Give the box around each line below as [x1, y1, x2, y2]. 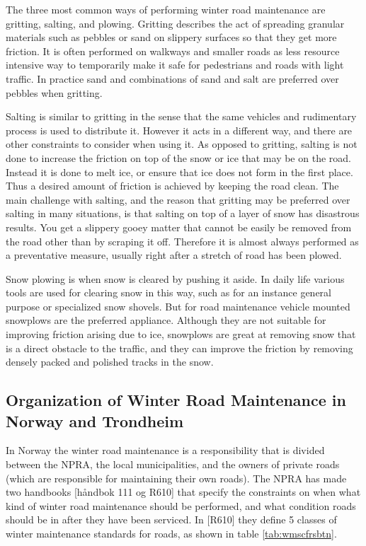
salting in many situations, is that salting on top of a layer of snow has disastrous [6, 206, 360, 221]
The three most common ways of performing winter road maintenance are [6, 2, 326, 16]
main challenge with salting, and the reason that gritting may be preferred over [6, 192, 350, 207]
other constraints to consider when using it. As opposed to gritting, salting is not [6, 136, 358, 151]
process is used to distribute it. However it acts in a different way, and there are [6, 122, 353, 137]
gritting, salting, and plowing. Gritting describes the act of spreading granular [6, 16, 345, 30]
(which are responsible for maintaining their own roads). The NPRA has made [6, 470, 347, 485]
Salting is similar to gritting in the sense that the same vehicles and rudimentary [6, 109, 357, 124]
